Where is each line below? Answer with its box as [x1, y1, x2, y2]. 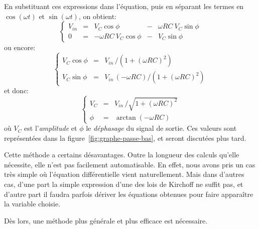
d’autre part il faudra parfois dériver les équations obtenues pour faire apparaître [4, 188, 253, 199]
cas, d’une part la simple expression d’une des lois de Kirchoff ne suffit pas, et [4, 179, 243, 189]
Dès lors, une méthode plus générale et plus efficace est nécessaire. [4, 215, 208, 225]
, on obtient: [78, 11, 117, 21]
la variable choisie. [4, 198, 61, 209]
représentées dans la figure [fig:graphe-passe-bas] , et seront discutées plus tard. [4, 132, 246, 143]
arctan [116, 114, 136, 121]
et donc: [4, 85, 29, 96]
